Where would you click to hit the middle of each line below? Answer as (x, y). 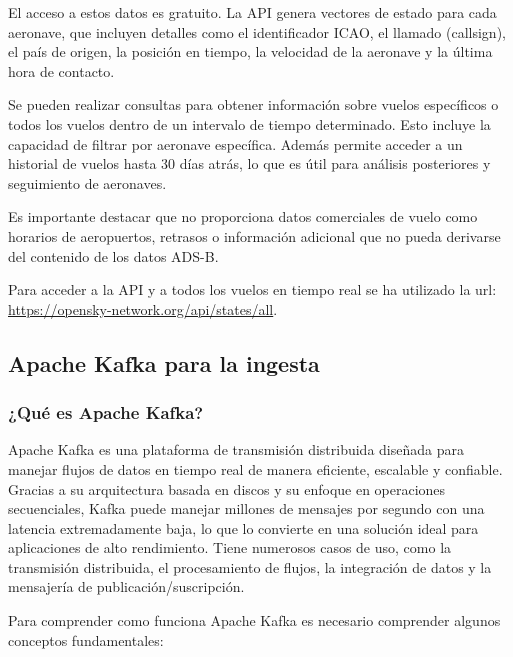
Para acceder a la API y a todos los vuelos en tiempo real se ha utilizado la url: (252, 289)
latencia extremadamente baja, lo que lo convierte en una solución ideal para (243, 527)
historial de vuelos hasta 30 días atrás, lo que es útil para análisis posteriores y (249, 163)
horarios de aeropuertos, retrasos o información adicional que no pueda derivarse (254, 235)
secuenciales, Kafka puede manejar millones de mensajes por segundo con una (246, 508)
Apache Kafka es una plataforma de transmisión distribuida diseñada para (236, 449)
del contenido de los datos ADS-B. (113, 255)
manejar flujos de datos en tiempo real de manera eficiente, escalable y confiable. (255, 468)
